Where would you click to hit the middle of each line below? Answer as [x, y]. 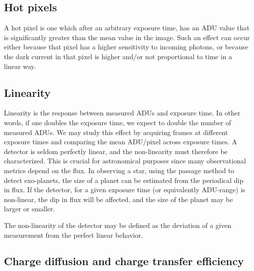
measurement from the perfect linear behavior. [74, 235]
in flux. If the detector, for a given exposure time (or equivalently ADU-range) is [125, 190]
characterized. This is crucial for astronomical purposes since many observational [125, 161]
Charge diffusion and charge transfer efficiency [124, 261]
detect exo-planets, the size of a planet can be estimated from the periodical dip [124, 180]
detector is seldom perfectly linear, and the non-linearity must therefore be [116, 151]
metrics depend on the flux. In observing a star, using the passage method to [119, 170]
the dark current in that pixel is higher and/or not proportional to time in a [118, 56]
